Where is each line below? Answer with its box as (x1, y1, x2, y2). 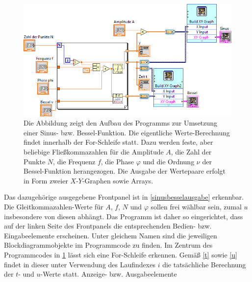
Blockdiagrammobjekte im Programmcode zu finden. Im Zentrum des (4, 240, 213, 250)
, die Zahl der (171, 147, 212, 157)
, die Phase (101, 156, 134, 166)
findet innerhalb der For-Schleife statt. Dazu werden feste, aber (24, 137, 213, 147)
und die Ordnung (143, 156, 195, 166)
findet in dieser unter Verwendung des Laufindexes (4, 259, 155, 269)
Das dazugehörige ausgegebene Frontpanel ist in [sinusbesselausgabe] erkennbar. (4, 192, 244, 202)
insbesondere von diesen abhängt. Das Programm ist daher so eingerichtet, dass (4, 211, 243, 221)
